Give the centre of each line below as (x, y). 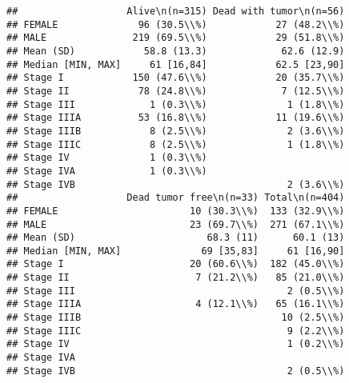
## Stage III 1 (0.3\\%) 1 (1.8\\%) (176, 104)
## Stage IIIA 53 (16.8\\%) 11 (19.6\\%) (176, 118)
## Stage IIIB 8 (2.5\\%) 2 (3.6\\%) (176, 131)
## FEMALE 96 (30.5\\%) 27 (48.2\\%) (176, 24)
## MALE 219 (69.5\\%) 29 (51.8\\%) (176, 38)
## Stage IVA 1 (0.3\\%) (107, 171)
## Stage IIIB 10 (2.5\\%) (176, 318)
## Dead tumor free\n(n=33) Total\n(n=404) (176, 198)
